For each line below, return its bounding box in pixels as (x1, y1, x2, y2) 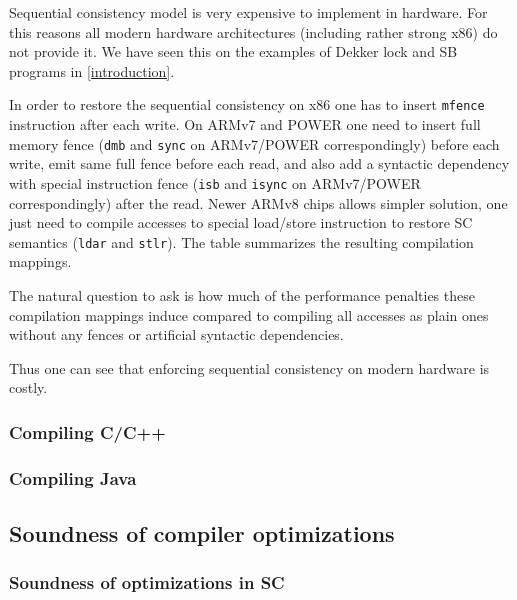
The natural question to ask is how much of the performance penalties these (9, 284, 475, 305)
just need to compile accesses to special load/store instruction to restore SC (9, 212, 473, 233)
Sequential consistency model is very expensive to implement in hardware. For (9, 2, 488, 22)
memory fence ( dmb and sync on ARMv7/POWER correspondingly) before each (9, 133, 500, 154)
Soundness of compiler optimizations (9, 518, 395, 549)
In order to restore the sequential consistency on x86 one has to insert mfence (9, 94, 485, 115)
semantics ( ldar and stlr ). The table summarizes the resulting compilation (9, 231, 474, 252)
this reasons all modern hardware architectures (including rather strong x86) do (9, 21, 498, 42)
